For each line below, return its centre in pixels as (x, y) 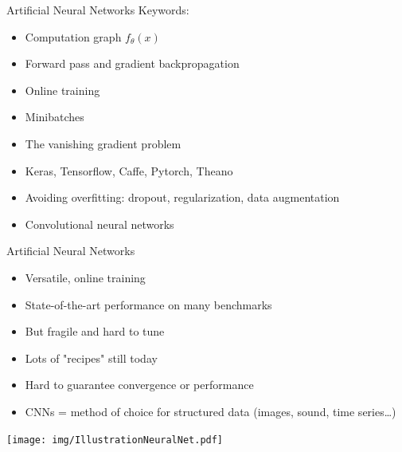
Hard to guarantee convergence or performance (139, 385)
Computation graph (73, 36)
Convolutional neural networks (100, 224)
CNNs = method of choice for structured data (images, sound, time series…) (211, 411)
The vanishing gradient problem (103, 143)
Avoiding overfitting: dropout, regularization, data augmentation (182, 197)
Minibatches (55, 117)
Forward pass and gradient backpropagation (132, 63)
